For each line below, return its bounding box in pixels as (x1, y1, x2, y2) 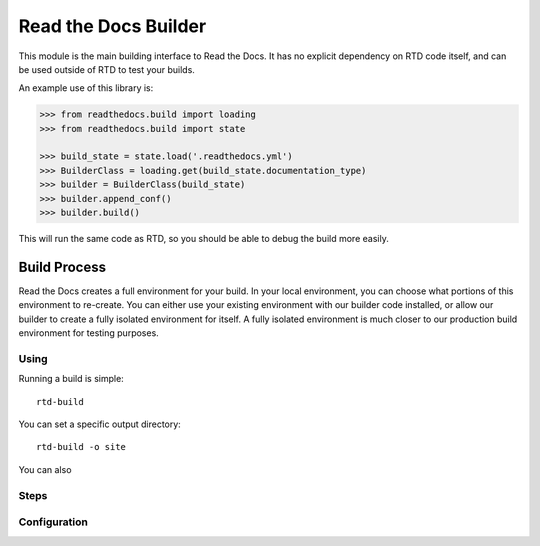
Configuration (18, 515, 89, 529)
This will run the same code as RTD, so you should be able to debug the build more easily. (18, 233, 389, 245)
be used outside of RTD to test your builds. (18, 63, 195, 75)
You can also (18, 463, 72, 475)
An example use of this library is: (18, 82, 154, 94)
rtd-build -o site (36, 441, 127, 453)
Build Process (18, 258, 107, 275)
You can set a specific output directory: (18, 418, 182, 430)
